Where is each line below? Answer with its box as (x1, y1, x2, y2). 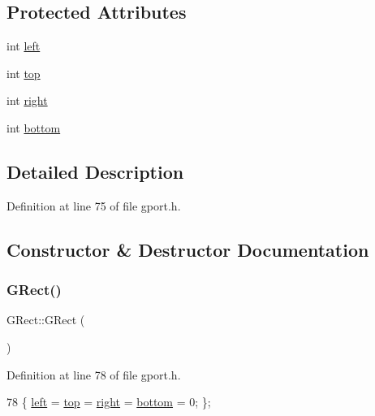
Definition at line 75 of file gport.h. (6, 197, 181, 214)
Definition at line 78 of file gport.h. (6, 366, 181, 383)
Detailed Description (6, 158, 184, 184)
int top (6, 64, 41, 81)
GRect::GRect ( (6, 311, 85, 328)
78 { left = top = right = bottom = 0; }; (6, 393, 211, 410)
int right (6, 92, 48, 109)
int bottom (6, 119, 61, 136)
